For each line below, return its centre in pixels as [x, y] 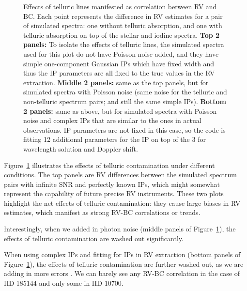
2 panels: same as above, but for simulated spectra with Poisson [120, 111]
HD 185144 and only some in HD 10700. [64, 283]
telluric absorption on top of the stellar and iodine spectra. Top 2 [122, 35]
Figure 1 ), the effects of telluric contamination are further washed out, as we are [124, 264]
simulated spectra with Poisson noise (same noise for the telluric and [125, 92]
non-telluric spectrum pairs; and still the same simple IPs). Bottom [125, 101]
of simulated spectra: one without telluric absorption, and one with [123, 25]
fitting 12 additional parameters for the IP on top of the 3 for [115, 139]
